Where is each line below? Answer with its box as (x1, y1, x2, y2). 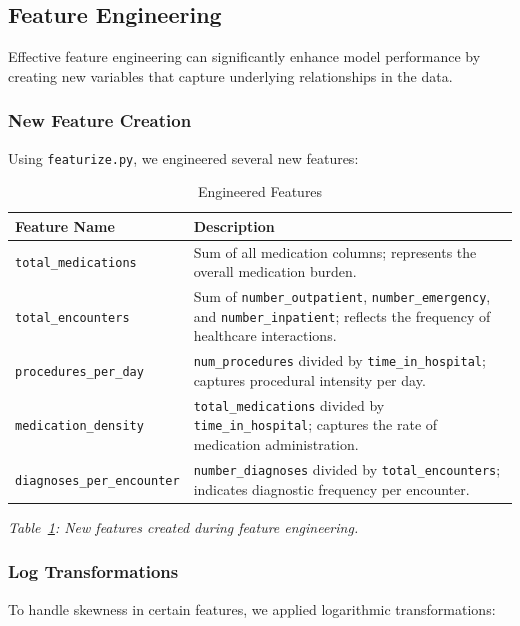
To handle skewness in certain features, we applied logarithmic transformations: (8, 598, 496, 619)
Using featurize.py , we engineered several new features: (8, 147, 359, 168)
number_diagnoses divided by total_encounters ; (193, 458, 501, 479)
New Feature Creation (8, 108, 192, 133)
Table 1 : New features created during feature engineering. (8, 516, 359, 537)
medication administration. (193, 434, 359, 455)
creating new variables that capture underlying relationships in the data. (8, 65, 453, 86)
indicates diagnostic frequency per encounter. (193, 478, 470, 499)
